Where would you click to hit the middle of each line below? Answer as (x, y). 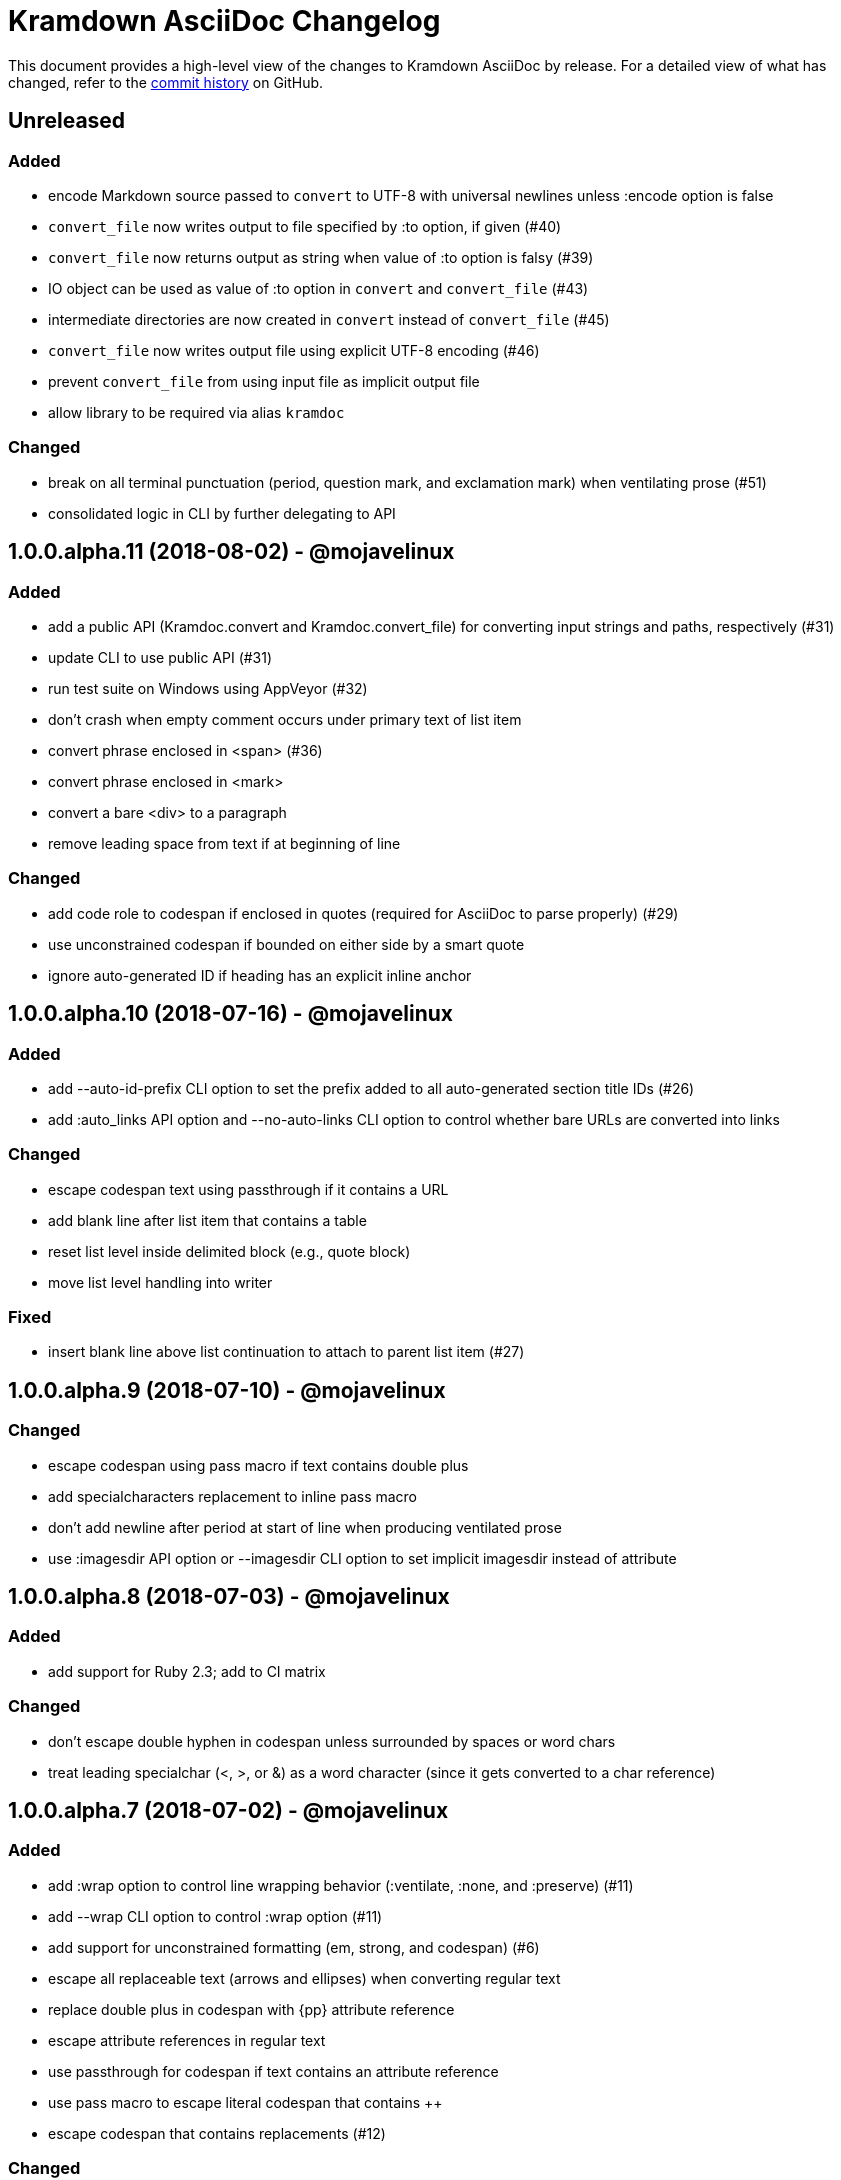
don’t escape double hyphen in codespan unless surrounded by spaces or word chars (332, 1741)
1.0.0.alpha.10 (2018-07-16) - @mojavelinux (230, 1014)
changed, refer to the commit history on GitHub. (166, 82)
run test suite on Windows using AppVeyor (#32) (208, 688)
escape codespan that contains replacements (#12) (217, 2133)
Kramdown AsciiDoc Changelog (224, 21)
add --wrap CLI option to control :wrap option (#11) (215, 1916)
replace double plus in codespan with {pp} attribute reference (251, 2009)
